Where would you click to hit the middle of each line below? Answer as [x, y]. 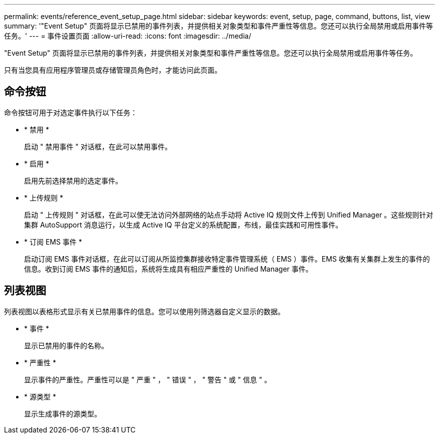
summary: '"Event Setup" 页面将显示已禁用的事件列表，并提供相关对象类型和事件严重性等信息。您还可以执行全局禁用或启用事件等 [218, 26]
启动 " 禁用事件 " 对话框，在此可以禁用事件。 [98, 146]
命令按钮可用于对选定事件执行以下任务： [71, 112]
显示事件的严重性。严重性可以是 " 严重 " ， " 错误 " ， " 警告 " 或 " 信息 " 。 [148, 379]
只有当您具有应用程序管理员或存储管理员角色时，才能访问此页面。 [113, 70]
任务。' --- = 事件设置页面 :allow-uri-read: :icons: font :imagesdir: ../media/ [128, 36]
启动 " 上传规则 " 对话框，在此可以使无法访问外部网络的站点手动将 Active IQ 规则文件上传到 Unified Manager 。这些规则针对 [229, 214]
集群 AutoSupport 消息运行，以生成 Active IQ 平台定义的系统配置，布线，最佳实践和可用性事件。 [183, 225]
